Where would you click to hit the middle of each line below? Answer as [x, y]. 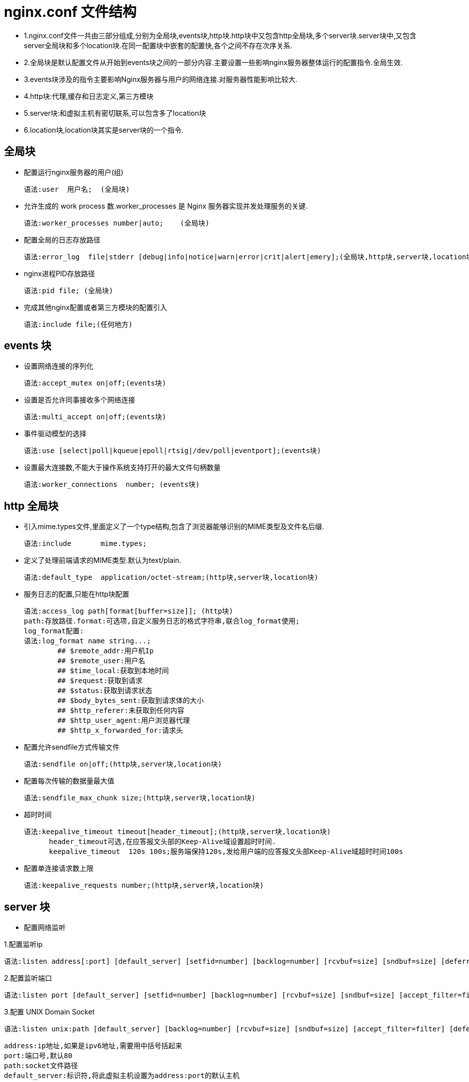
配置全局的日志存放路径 [62, 239]
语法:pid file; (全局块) [69, 290]
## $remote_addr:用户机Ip [106, 651]
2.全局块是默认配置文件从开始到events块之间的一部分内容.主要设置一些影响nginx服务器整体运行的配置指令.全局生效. [213, 62]
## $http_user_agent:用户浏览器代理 [124, 721]
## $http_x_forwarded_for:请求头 [120, 731]
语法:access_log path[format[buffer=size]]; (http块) [129, 611]
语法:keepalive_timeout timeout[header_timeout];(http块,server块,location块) [177, 832]
